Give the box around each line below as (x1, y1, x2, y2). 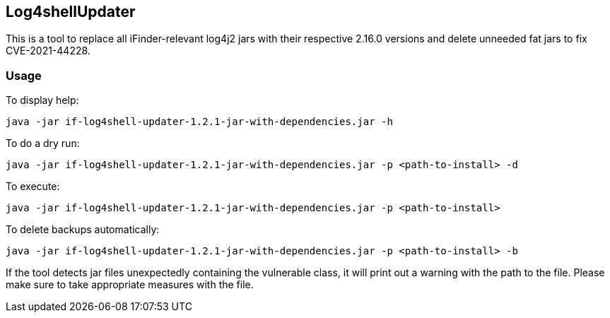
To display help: (6, 94, 79, 107)
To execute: (6, 180, 60, 193)
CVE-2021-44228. (6, 45, 90, 57)
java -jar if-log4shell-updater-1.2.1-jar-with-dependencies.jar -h (6, 116, 393, 128)
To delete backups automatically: (6, 223, 160, 236)
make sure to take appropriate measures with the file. (6, 278, 254, 291)
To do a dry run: (6, 137, 80, 150)
